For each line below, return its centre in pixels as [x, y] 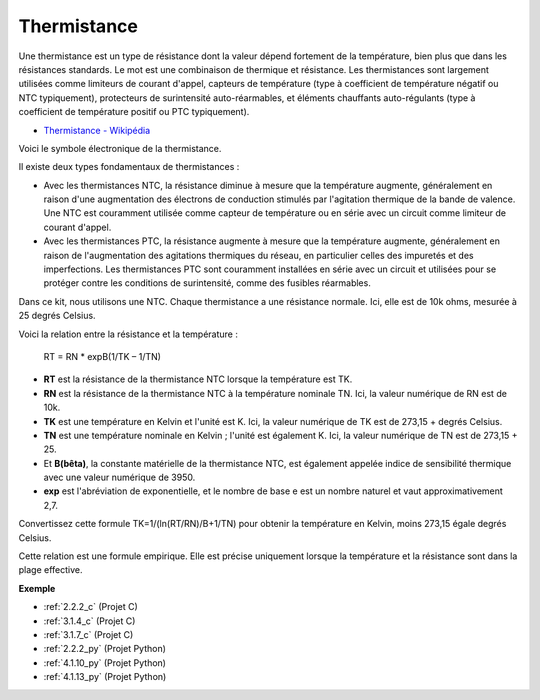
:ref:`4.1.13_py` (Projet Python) [105, 677]
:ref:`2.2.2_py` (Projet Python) [105, 649]
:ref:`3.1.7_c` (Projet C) [88, 634]
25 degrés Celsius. [57, 316]
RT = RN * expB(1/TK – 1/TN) [102, 356]
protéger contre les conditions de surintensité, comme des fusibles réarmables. [207, 283]
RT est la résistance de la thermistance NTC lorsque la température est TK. [198, 379]
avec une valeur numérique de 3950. [119, 477]
